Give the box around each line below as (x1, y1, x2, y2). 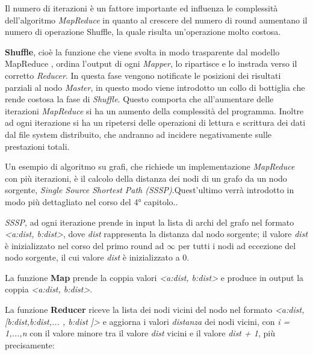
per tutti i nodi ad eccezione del (178, 239, 296, 252)
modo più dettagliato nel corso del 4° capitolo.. (5, 195, 178, 208)
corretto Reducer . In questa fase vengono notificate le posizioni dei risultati (5, 69, 281, 81)
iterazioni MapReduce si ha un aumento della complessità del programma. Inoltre (5, 104, 304, 117)
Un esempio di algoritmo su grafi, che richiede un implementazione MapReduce (5, 160, 295, 173)
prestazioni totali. (5, 140, 70, 152)
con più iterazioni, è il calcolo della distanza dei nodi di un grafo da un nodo (5, 171, 287, 184)
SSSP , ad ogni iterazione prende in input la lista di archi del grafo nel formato (5, 215, 294, 228)
